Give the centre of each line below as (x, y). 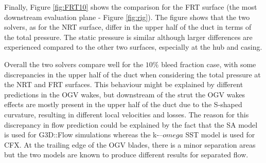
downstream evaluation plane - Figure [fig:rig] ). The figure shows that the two (127, 17)
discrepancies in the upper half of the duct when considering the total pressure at (132, 74)
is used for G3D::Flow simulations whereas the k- (82, 135)
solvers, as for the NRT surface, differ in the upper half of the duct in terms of (128, 27)
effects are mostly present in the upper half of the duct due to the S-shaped (123, 104)
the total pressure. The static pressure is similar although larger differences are (128, 37)
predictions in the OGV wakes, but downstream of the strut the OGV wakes (125, 94)
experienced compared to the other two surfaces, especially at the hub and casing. (133, 47)
